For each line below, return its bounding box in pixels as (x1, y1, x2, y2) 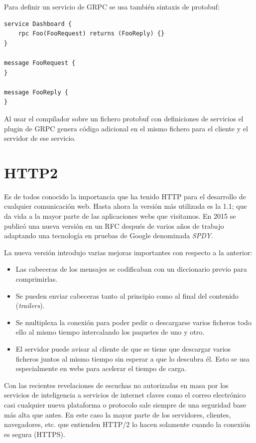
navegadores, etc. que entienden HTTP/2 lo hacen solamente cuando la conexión (4, 419, 251, 430)
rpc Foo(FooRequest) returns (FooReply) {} (18, 30, 165, 37)
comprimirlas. (15, 274, 58, 284)
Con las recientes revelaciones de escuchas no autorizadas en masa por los (4, 380, 229, 390)
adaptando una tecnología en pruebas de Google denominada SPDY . (4, 230, 213, 241)
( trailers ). (15, 300, 45, 311)
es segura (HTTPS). (4, 429, 65, 439)
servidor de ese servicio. (4, 133, 76, 143)
